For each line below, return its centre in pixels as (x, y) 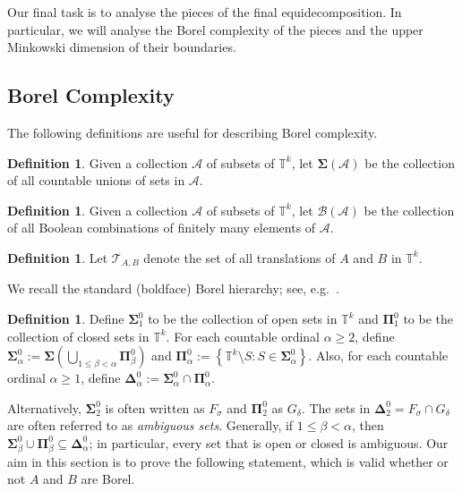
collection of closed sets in (78, 336)
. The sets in (336, 407)
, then (368, 425)
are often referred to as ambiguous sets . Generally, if (150, 425)
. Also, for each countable (378, 356)
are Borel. (108, 479)
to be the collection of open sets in (243, 318)
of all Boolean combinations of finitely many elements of (162, 228)
